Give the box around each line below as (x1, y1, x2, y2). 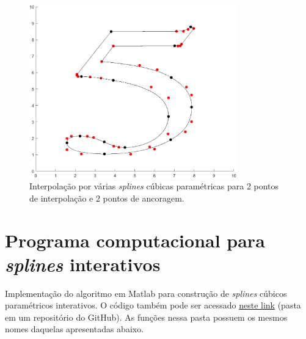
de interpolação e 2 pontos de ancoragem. (29, 191, 184, 204)
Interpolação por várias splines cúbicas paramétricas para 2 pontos (29, 180, 279, 192)
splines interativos (5, 251, 161, 277)
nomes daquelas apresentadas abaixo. (5, 323, 144, 335)
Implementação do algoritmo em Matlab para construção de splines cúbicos (5, 286, 287, 299)
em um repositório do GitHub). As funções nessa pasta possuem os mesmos (5, 310, 288, 323)
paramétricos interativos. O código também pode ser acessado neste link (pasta (5, 299, 301, 312)
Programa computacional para (5, 227, 265, 252)
